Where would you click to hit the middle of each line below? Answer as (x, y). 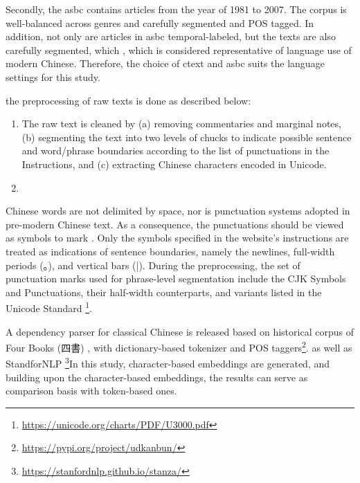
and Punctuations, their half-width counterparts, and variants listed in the (164, 292)
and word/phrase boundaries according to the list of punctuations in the (175, 151)
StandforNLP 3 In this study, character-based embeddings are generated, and (168, 363)
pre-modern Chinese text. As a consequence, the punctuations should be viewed (175, 224)
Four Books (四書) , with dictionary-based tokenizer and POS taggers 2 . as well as (179, 346)
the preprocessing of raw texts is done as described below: (128, 100)
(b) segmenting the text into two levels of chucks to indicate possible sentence (187, 137)
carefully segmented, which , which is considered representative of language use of (179, 49)
